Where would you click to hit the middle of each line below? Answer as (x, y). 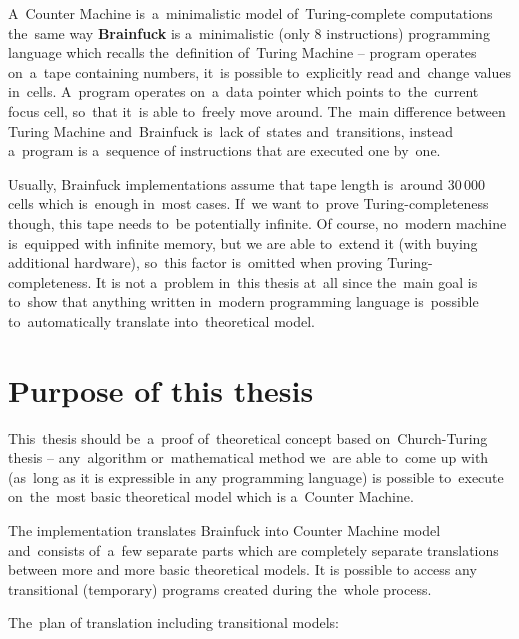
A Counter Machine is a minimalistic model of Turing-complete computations (250, 13)
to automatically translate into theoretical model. (162, 320)
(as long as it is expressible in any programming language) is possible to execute (256, 476)
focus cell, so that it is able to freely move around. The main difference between (257, 110)
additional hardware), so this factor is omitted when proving (195, 262)
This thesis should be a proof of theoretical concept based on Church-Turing (248, 437)
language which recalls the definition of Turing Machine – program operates (242, 52)
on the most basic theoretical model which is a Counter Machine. (211, 496)
